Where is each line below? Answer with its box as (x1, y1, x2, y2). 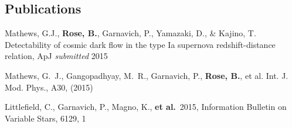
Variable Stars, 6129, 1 (5, 112, 86, 124)
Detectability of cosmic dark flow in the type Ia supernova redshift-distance (5, 38, 276, 50)
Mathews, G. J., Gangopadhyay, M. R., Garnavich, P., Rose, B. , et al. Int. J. (5, 69, 288, 81)
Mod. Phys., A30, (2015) (5, 81, 93, 93)
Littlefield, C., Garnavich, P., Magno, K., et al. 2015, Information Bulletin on (5, 101, 287, 113)
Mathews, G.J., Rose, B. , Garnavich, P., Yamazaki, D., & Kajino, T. (5, 27, 256, 39)
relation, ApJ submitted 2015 (5, 50, 108, 62)
